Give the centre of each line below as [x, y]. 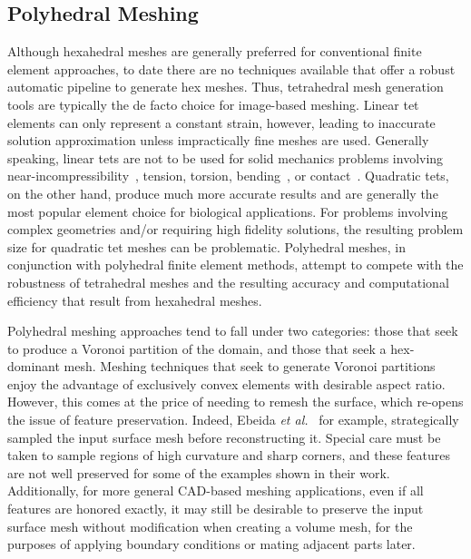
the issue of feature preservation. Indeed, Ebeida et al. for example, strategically [233, 420]
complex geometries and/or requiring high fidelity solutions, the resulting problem [235, 229]
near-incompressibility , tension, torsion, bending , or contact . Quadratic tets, [228, 176]
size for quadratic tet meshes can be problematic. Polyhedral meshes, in [206, 246]
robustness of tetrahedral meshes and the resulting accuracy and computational [228, 282]
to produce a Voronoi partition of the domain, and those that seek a [197, 348]
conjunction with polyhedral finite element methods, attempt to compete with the [235, 265]
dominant [34, 366]
